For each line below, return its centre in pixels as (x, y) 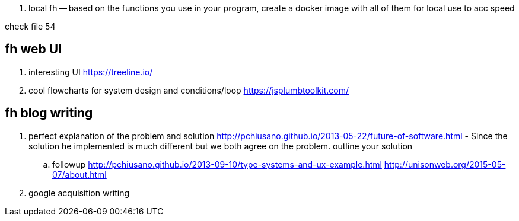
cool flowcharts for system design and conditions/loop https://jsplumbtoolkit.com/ (189, 90)
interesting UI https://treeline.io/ (91, 72)
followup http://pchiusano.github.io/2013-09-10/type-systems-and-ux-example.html (217, 164)
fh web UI (33, 49)
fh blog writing (49, 113)
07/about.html (79, 174)
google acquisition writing (79, 193)
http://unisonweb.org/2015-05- (445, 164)
